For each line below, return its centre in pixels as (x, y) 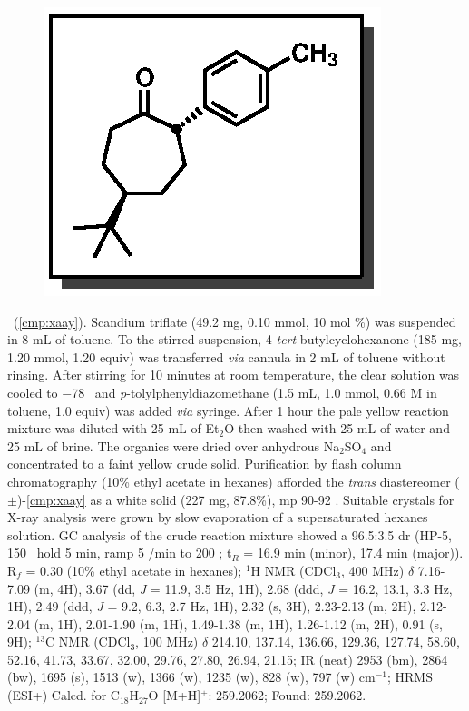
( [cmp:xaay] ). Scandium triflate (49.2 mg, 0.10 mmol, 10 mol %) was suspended (234, 321)
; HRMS (410, 677)
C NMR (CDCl (88, 642)
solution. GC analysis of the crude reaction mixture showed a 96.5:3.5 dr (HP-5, (230, 534)
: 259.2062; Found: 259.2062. (287, 695)
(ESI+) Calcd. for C (64, 695)
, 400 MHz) (373, 570)
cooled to (33, 392)
